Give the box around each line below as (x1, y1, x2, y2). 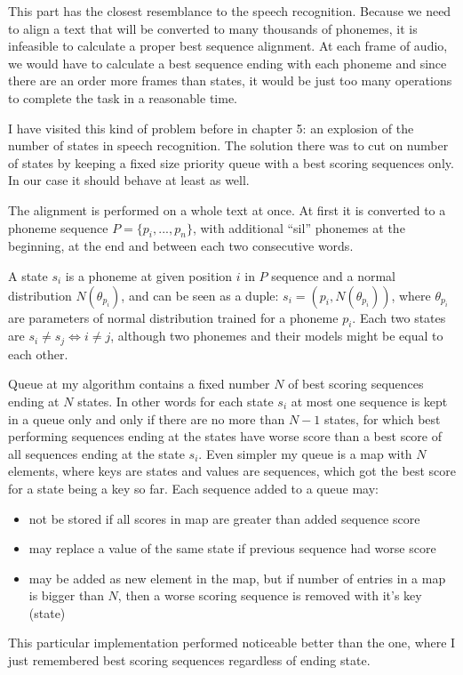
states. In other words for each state (77, 391, 274, 410)
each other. (8, 344, 68, 363)
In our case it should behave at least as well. (8, 171, 250, 189)
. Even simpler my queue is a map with (198, 444, 412, 462)
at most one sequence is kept (291, 391, 448, 410)
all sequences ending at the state (8, 444, 185, 462)
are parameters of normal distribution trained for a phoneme (8, 308, 339, 326)
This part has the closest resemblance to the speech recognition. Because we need (8, 2, 451, 20)
